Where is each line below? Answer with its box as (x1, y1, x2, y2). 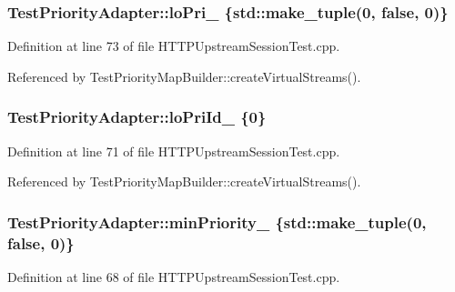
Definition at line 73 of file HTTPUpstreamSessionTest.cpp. (7, 36, 340, 55)
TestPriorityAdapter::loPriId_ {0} (7, 106, 267, 128)
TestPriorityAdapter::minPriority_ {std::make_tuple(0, (7, 210, 427, 233)
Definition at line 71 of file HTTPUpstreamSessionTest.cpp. (7, 141, 340, 160)
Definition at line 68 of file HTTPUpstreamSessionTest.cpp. (7, 267, 340, 286)
